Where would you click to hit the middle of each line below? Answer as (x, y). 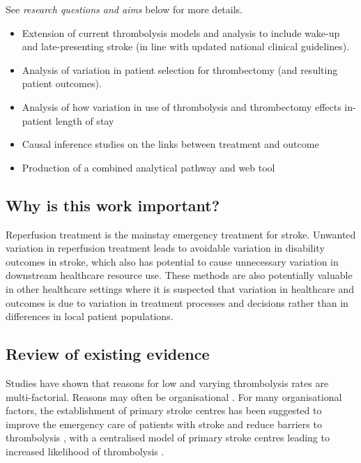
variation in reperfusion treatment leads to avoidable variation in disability (165, 248)
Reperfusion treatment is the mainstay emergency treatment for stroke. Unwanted (181, 234)
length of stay (85, 120)
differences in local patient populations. (90, 316)
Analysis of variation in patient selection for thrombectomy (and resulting (180, 69)
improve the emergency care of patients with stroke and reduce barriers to (164, 424)
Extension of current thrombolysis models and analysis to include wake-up (181, 32)
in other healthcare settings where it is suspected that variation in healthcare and (180, 288)
